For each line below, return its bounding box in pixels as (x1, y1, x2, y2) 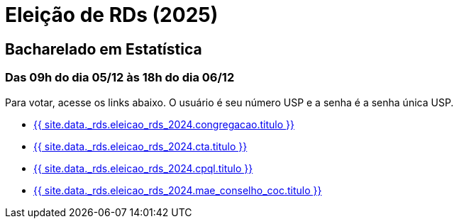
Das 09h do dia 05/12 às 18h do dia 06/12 (5, 70, 235, 85)
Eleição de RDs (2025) (5, 3, 219, 27)
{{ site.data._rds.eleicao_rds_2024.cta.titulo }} (33, 140, 248, 152)
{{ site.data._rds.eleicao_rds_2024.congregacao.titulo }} (33, 118, 294, 130)
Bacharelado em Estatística (5, 40, 202, 58)
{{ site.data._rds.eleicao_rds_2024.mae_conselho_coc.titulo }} (33, 184, 322, 196)
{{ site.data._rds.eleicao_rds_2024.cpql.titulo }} (33, 162, 253, 174)
